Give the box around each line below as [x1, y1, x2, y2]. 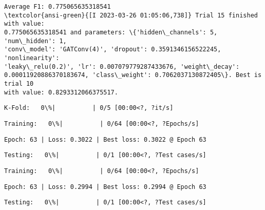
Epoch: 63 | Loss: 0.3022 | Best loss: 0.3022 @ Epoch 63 [4, 136, 206, 143]
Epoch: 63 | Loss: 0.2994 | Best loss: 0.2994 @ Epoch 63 [4, 183, 206, 190]
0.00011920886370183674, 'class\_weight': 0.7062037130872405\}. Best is [4, 71, 262, 79]
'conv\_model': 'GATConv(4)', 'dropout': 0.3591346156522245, [4, 46, 221, 53]
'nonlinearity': [4, 54, 60, 62]
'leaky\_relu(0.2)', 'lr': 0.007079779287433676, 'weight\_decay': [4, 63, 240, 70]
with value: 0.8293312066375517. [4, 88, 118, 96]
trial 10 [4, 80, 34, 87]
